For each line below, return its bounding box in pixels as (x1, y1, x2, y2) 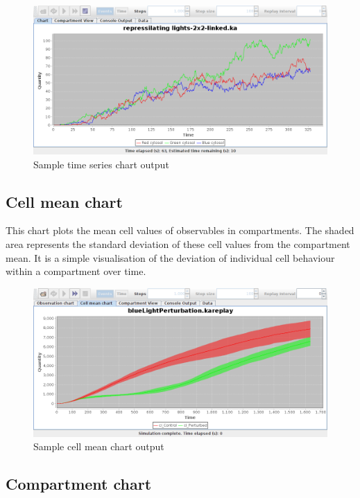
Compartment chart (6, 473, 152, 495)
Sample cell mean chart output (33, 439, 164, 454)
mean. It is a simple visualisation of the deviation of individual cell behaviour (6, 250, 335, 265)
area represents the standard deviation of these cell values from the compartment (6, 236, 350, 251)
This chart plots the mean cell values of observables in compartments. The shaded (6, 223, 354, 238)
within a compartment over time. (6, 264, 146, 278)
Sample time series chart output (33, 157, 169, 171)
